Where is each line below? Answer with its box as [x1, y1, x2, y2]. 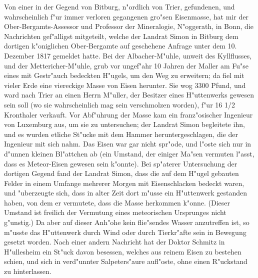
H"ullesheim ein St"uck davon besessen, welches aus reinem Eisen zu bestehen [4, 246, 241, 256]
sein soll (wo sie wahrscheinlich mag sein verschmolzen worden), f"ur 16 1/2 [4, 99, 235, 109]
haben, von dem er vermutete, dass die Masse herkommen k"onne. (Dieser [4, 197, 230, 207]
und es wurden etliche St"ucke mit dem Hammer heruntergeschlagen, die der [4, 128, 238, 139]
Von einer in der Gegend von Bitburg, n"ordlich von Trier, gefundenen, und [4, 1, 235, 11]
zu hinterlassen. [4, 266, 51, 276]
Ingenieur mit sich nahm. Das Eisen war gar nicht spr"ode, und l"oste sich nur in [4, 138, 251, 149]
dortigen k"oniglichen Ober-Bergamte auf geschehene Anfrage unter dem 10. [4, 40, 237, 51]
